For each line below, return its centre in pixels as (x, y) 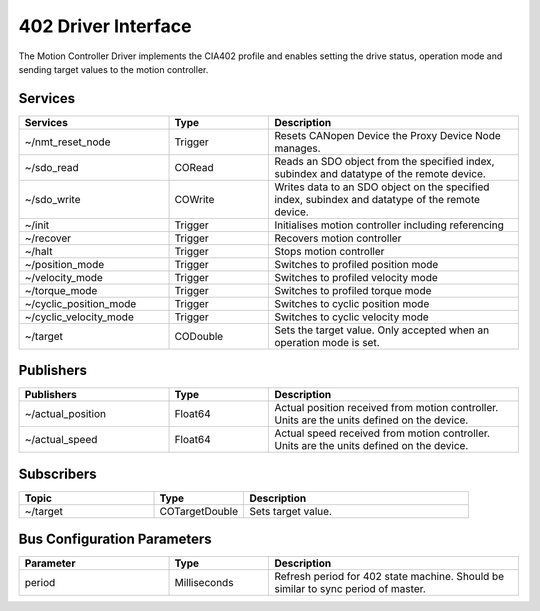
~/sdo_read (51, 167)
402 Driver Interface (105, 26)
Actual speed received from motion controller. (382, 433)
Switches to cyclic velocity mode (351, 317)
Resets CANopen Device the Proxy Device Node (388, 135)
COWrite (194, 199)
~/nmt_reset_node (67, 142)
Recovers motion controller (338, 238)
